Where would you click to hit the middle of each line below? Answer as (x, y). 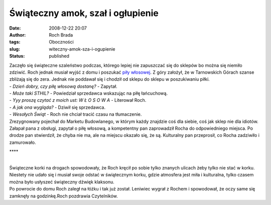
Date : (15, 28)
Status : (17, 56)
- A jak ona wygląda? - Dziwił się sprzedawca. (57, 107)
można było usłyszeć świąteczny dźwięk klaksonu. (62, 182)
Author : (18, 35)
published (59, 56)
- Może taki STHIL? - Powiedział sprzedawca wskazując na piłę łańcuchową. (89, 93)
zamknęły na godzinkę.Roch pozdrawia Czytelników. (63, 196)
